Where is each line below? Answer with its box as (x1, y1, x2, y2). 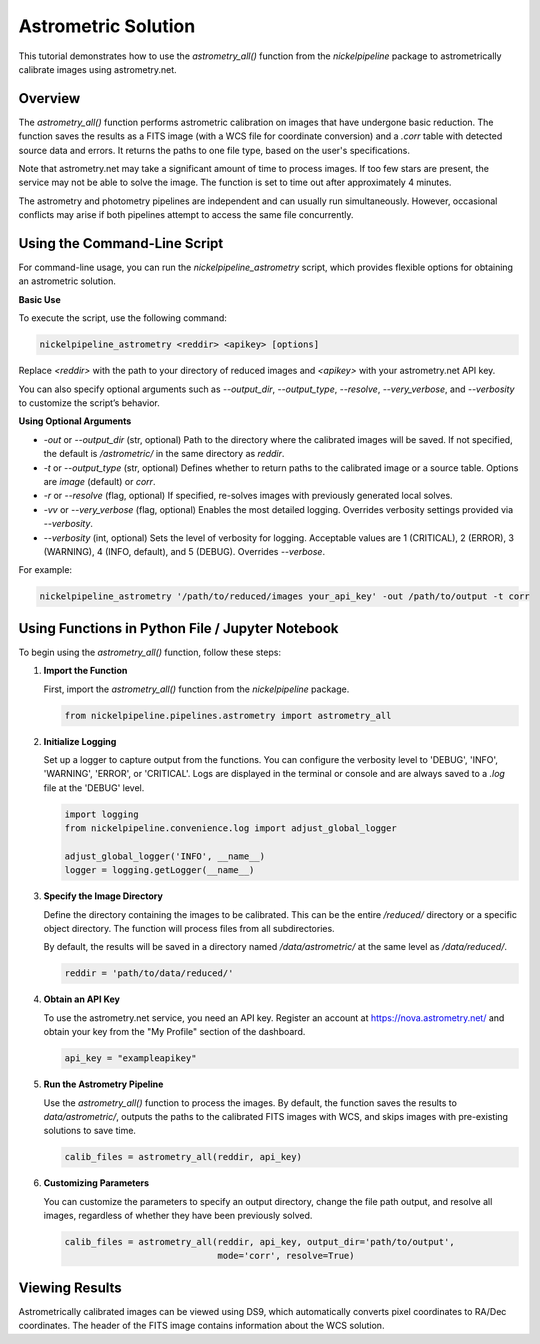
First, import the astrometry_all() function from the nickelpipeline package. (43, 683, 350, 695)
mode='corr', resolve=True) (217, 1250, 355, 1262)
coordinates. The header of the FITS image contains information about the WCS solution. (18, 1320, 385, 1332)
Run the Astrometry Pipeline (43, 1078, 164, 1090)
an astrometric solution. (18, 275, 117, 287)
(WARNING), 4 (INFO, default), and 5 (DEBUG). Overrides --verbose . (43, 545, 325, 557)
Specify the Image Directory (43, 890, 164, 902)
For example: (18, 564, 73, 576)
